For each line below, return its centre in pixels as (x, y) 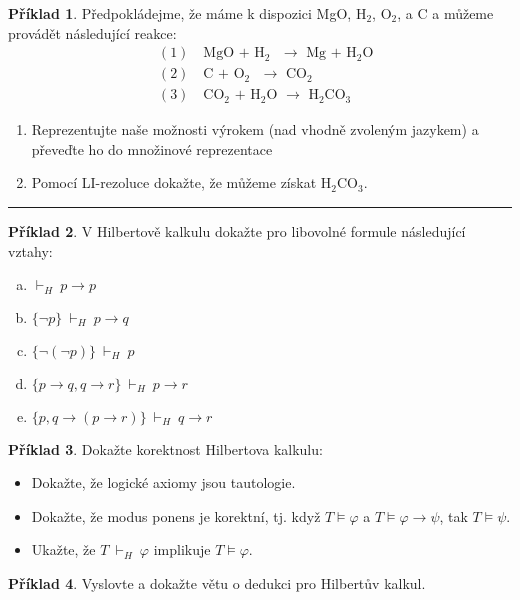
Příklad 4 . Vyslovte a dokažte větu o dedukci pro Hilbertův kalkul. (217, 583)
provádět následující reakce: (92, 32)
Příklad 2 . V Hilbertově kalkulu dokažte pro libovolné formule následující (237, 231)
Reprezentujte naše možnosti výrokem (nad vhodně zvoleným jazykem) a (255, 129)
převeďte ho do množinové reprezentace (152, 148)
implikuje (182, 549)
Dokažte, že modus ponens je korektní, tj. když (176, 515)
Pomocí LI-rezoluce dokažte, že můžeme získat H (181, 182)
